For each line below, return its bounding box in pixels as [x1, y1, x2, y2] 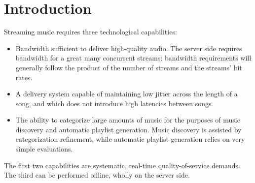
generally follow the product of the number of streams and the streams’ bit [15, 62, 242, 72]
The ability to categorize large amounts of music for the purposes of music [15, 115, 240, 125]
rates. [15, 72, 33, 82]
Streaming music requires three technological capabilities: [4, 27, 177, 37]
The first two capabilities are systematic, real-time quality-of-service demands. [4, 160, 240, 170]
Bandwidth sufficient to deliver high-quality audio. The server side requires [15, 43, 242, 53]
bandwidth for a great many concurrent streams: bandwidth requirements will [15, 53, 252, 63]
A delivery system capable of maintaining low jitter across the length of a [15, 89, 238, 99]
